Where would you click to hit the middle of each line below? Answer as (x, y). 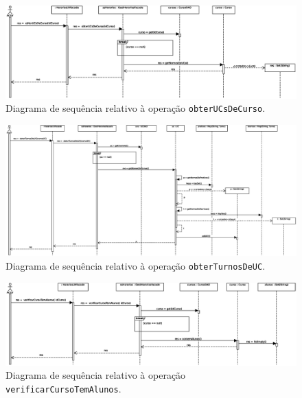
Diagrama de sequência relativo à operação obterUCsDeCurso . (136, 108)
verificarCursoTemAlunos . (63, 388)
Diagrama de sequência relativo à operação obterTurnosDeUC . (136, 265)
